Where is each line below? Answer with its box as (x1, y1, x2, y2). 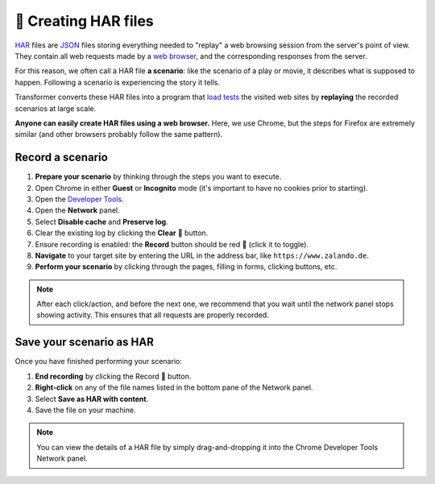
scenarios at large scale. (14, 103, 97, 113)
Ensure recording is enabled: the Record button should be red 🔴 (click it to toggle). (35, 239, 309, 249)
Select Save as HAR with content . (35, 394, 149, 403)
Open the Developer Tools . (35, 194, 124, 204)
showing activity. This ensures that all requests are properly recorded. (36, 310, 269, 320)
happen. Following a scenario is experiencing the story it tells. (14, 77, 221, 87)
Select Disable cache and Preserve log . (35, 217, 168, 226)
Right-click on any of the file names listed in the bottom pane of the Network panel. (35, 383, 313, 392)
